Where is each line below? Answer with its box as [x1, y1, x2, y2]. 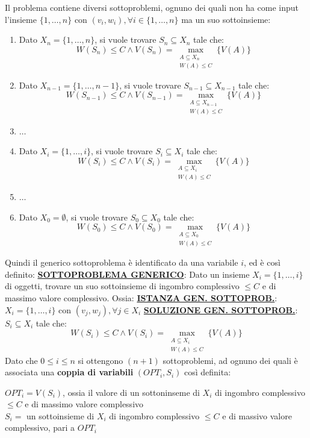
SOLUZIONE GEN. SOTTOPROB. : [143, 303, 298, 316]
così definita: [184, 366, 231, 378]
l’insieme [5, 13, 37, 25]
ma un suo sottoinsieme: [181, 13, 271, 25]
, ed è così [244, 256, 281, 269]
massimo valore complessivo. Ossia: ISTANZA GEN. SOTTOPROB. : [5, 292, 277, 304]
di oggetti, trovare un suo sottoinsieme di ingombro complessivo [5, 280, 240, 292]
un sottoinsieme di [26, 409, 95, 422]
